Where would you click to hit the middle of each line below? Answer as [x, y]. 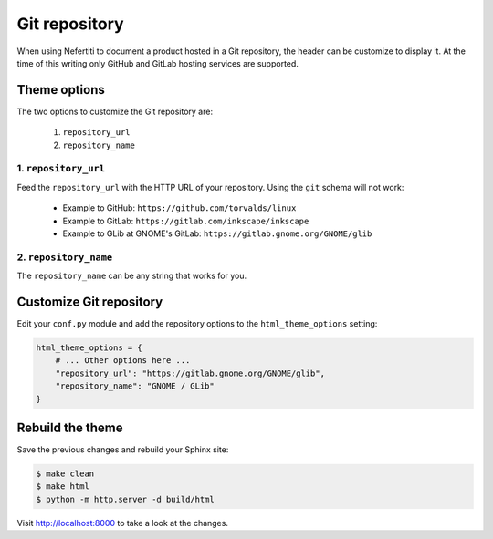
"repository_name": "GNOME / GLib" [135, 386]
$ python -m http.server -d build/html [125, 499]
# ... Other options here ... [123, 361]
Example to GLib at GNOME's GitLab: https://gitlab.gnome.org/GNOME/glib [217, 233]
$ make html [63, 487]
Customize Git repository [90, 301]
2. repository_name [65, 257]
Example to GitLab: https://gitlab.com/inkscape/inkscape [186, 221]
